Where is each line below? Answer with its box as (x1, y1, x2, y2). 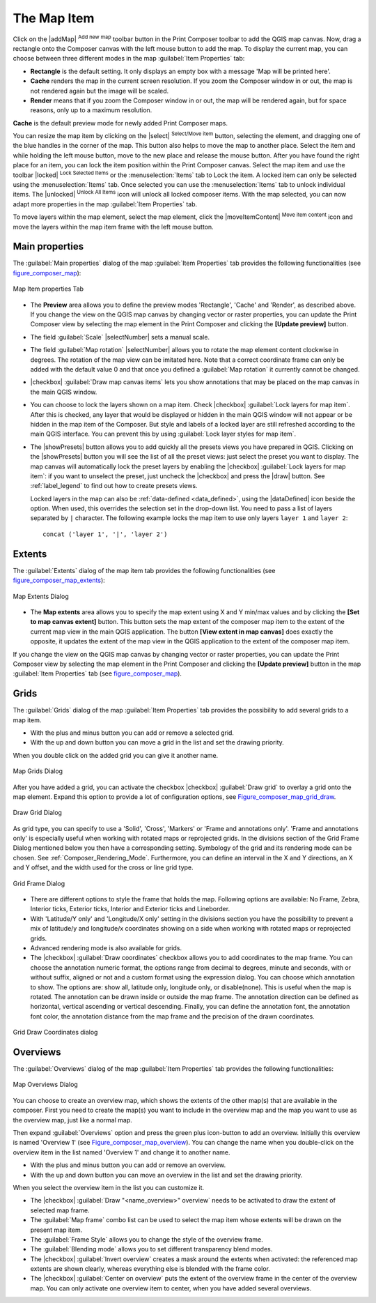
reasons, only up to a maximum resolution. (30, 106, 152, 114)
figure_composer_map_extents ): (13, 576, 106, 585)
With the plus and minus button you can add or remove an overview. (30, 1161, 226, 1169)
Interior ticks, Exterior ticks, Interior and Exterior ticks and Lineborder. (30, 905, 230, 913)
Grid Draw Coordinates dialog (13, 1028, 98, 1037)
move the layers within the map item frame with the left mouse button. (13, 222, 214, 231)
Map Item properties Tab (13, 284, 84, 293)
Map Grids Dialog (13, 767, 63, 775)
